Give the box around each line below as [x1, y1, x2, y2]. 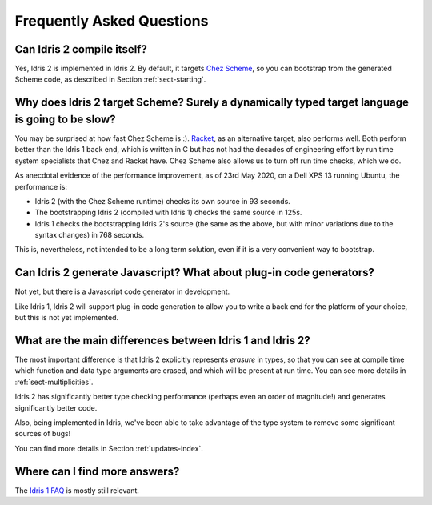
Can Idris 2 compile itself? [14, 42, 147, 56]
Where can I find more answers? [14, 464, 180, 478]
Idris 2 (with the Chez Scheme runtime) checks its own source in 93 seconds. [34, 196, 291, 206]
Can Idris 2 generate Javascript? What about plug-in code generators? [14, 266, 375, 279]
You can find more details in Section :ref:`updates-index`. [14, 443, 204, 453]
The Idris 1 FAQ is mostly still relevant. [14, 485, 140, 495]
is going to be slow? [14, 112, 116, 126]
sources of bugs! [14, 429, 71, 439]
